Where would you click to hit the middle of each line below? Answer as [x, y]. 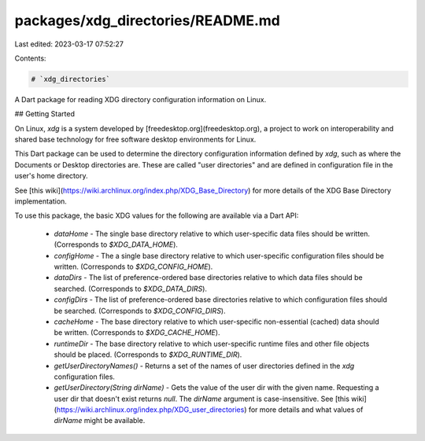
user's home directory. [51, 176]
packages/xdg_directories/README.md [148, 20]
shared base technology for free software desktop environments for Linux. [135, 140]
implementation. [41, 201]
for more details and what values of [306, 410]
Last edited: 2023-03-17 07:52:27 [69, 44]
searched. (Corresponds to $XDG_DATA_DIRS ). [131, 288]
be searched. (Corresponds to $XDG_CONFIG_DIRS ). [140, 311]
